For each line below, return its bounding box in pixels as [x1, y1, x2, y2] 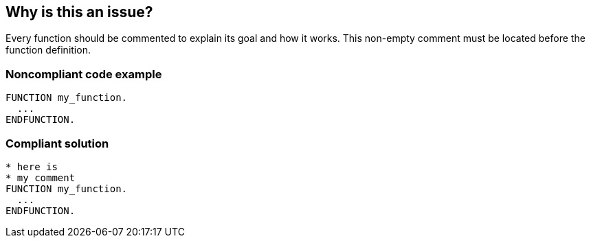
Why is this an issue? [5, 3, 153, 21]
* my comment [5, 172, 76, 183]
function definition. [5, 44, 91, 56]
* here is [5, 161, 58, 172]
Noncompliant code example [5, 67, 162, 81]
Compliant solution [5, 136, 109, 150]
